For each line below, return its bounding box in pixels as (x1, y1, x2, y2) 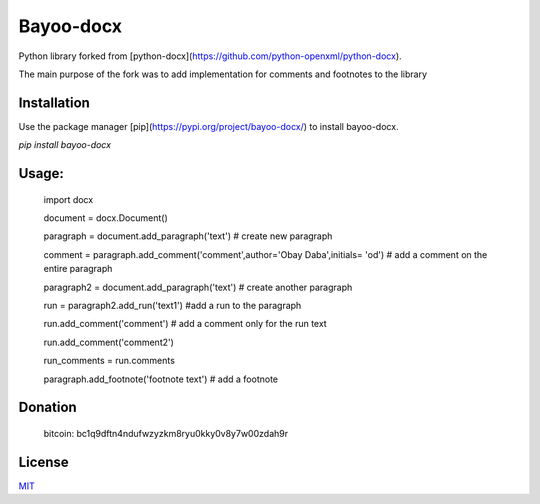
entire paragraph (43, 263, 113, 275)
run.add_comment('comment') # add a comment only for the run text (43, 318, 327, 330)
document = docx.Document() (43, 212, 169, 224)
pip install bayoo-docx (18, 139, 112, 151)
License (18, 453, 69, 470)
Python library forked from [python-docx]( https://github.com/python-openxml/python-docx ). (18, 50, 402, 62)
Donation (18, 399, 77, 416)
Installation (18, 94, 90, 111)
